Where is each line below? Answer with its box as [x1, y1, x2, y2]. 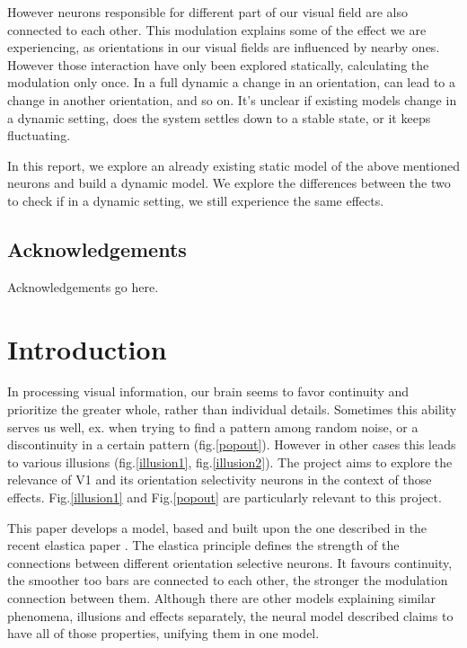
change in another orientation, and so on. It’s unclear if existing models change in [7, 90, 457, 109]
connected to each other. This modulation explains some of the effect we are [7, 20, 427, 39]
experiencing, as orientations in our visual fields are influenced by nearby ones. [7, 38, 440, 57]
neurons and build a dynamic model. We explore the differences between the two [7, 173, 451, 192]
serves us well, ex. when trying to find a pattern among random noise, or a [7, 417, 419, 436]
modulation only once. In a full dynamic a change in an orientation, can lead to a [7, 73, 456, 92]
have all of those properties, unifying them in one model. [7, 624, 320, 643]
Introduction [7, 330, 167, 367]
